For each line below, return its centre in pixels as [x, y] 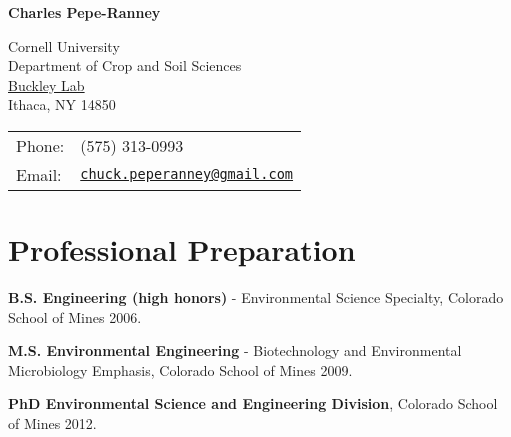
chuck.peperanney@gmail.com [187, 174]
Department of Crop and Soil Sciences [125, 65]
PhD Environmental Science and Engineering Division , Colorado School [253, 403]
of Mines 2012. [52, 423]
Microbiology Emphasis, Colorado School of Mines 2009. [180, 369]
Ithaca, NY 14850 [62, 104]
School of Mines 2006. [75, 316]
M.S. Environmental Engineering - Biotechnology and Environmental [235, 350]
